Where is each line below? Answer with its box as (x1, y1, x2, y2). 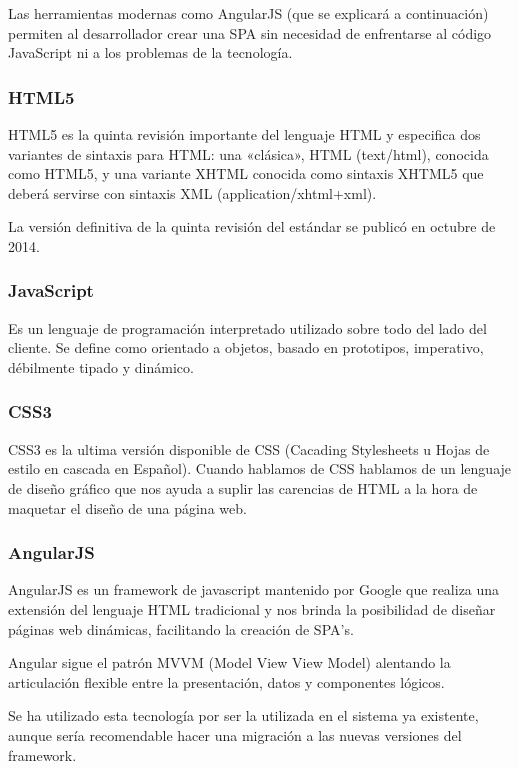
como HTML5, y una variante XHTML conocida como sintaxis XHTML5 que (8, 163, 484, 184)
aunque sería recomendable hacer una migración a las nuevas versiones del (8, 724, 462, 745)
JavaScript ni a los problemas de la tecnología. (8, 42, 293, 63)
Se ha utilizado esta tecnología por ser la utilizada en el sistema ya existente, (8, 705, 479, 726)
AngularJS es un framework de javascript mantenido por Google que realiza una (8, 579, 500, 600)
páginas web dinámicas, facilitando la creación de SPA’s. (8, 618, 354, 639)
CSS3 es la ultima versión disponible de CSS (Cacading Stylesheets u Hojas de (8, 438, 490, 459)
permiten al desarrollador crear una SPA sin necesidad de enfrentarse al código (8, 22, 492, 43)
